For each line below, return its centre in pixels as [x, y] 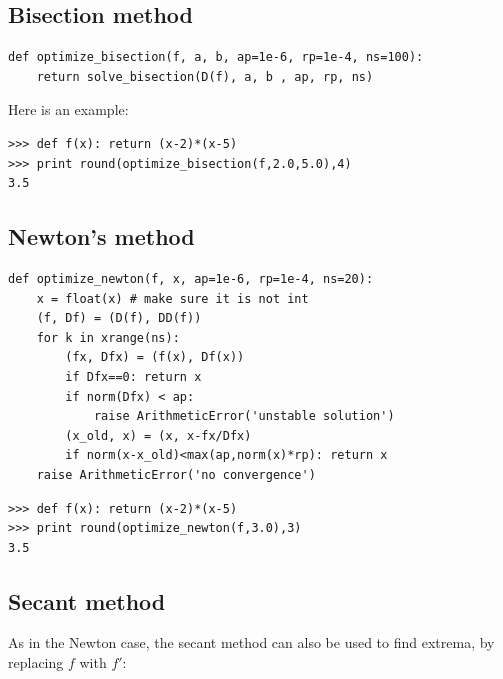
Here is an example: [68, 109]
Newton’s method [101, 236]
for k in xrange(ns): [108, 337]
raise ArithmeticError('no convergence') [176, 474]
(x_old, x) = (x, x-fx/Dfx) [158, 435]
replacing [36, 662]
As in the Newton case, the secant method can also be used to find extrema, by [251, 642]
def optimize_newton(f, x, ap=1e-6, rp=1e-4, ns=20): [191, 278]
